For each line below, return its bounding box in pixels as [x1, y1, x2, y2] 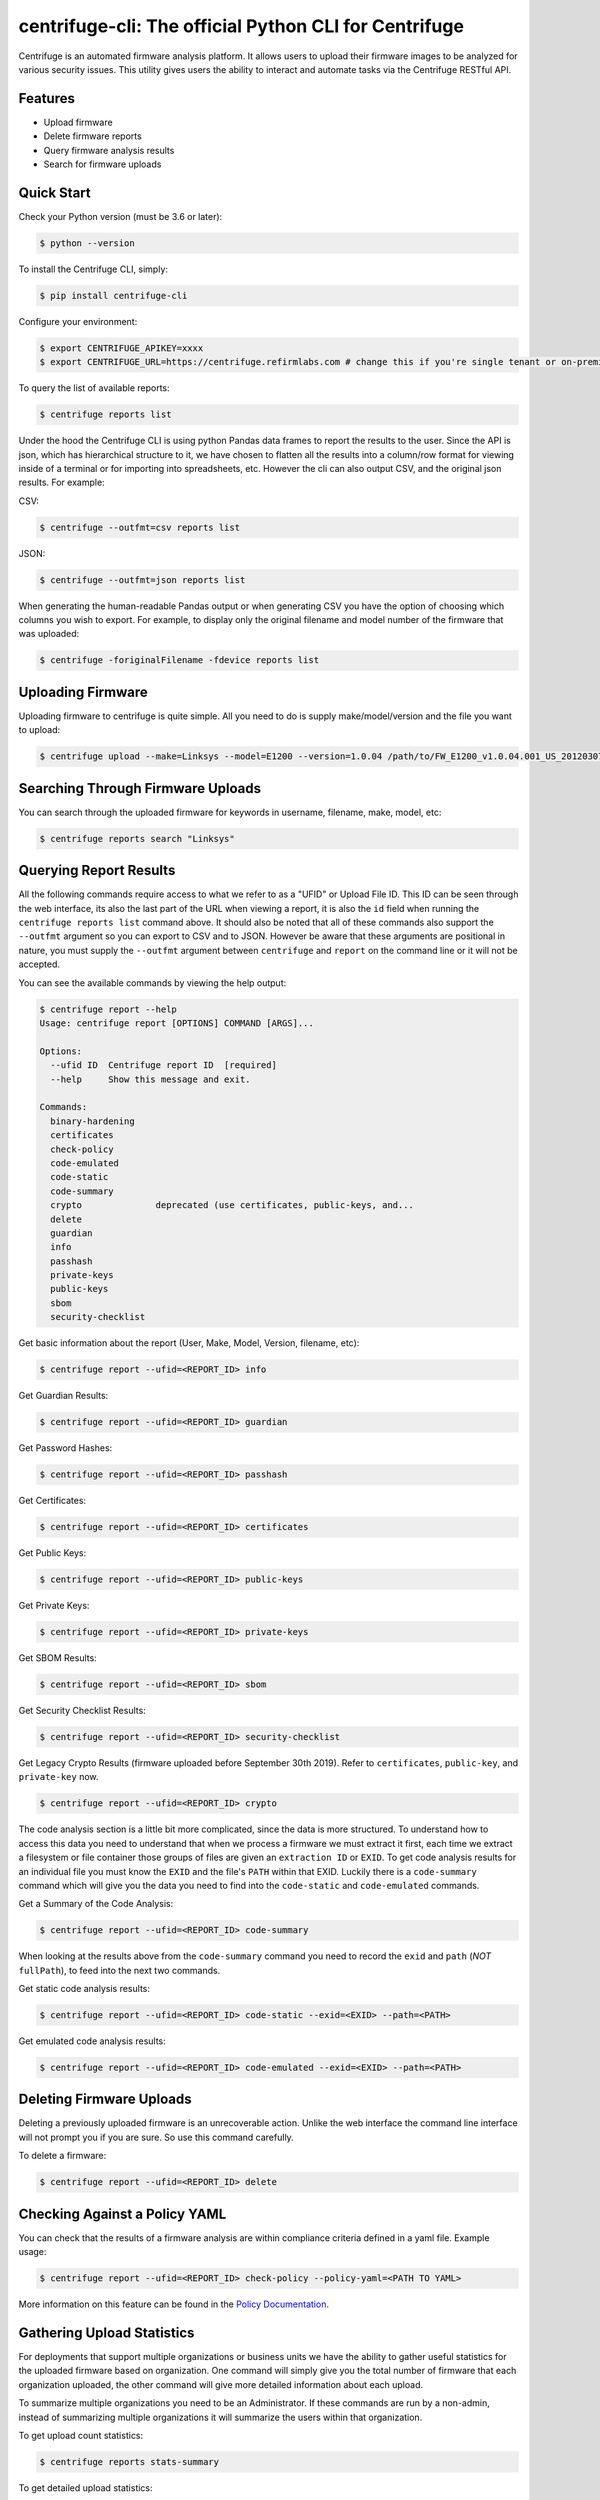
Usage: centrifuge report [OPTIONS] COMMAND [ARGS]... [39, 1018, 314, 1029]
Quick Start [18, 184, 91, 201]
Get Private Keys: [18, 1600, 90, 1612]
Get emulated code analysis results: [18, 2035, 167, 2047]
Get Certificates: [18, 1495, 87, 1507]
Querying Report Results [18, 862, 176, 879]
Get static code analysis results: [18, 1983, 150, 1995]
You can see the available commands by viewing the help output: [18, 976, 287, 989]
